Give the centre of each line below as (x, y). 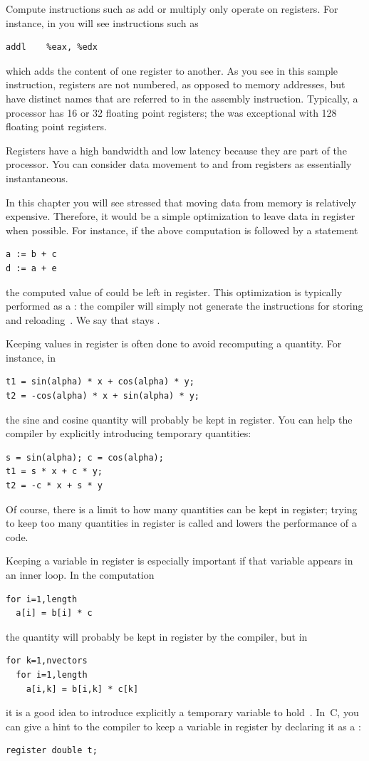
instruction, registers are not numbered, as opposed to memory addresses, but (176, 84)
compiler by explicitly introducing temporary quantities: (129, 433)
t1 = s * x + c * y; (54, 472)
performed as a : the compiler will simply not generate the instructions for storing (184, 306)
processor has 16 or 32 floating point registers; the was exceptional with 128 (171, 112)
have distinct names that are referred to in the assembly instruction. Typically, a (182, 98)
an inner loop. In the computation (80, 574)
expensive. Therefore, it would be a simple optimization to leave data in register (181, 216)
